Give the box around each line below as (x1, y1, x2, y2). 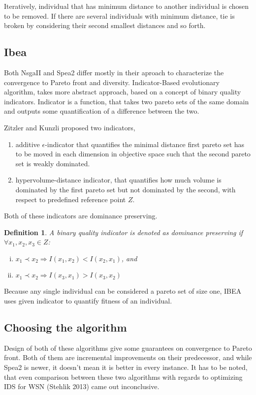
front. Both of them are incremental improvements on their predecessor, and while (4, 352, 252, 363)
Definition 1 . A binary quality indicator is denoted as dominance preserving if (4, 227, 243, 237)
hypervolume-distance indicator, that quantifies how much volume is (15, 175, 222, 185)
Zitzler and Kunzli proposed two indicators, (4, 122, 135, 132)
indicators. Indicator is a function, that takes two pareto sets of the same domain (4, 96, 249, 106)
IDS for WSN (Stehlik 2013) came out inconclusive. (4, 381, 160, 392)
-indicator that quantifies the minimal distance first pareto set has (45, 139, 245, 149)
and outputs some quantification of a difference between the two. (4, 106, 199, 116)
